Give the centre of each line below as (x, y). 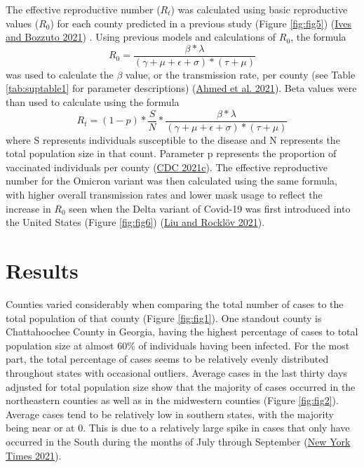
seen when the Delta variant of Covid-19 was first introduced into (210, 208)
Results (42, 270)
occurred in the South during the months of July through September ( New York (178, 441)
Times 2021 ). (34, 455)
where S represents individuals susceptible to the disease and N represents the (173, 139)
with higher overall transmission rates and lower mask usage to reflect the (164, 195)
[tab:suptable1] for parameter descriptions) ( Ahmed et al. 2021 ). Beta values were (181, 88)
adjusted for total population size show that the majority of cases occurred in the (181, 386)
